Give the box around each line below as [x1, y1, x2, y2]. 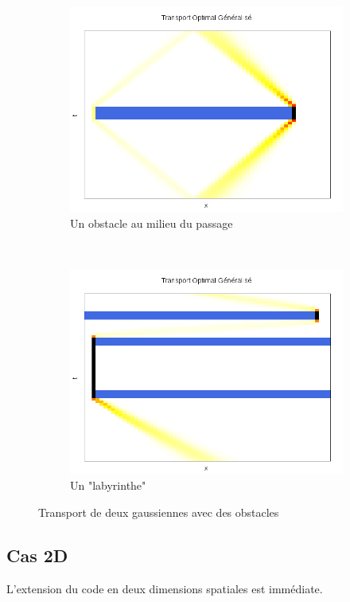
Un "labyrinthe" [70, 477, 146, 494]
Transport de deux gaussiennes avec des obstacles [38, 503, 279, 520]
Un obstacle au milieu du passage [70, 214, 233, 231]
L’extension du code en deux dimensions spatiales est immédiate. [6, 580, 323, 596]
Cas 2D [6, 542, 68, 567]
